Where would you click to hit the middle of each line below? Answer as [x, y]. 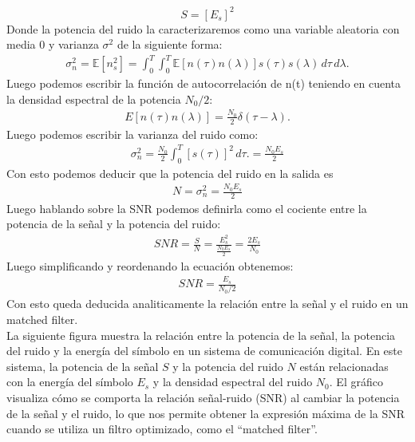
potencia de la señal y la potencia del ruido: [114, 224]
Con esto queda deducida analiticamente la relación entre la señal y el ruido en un [207, 304]
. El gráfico [356, 382]
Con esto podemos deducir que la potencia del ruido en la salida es [170, 173]
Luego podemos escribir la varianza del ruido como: [132, 134]
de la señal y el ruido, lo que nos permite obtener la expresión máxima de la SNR [206, 413]
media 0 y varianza [53, 44]
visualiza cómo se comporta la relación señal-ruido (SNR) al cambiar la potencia [203, 398]
